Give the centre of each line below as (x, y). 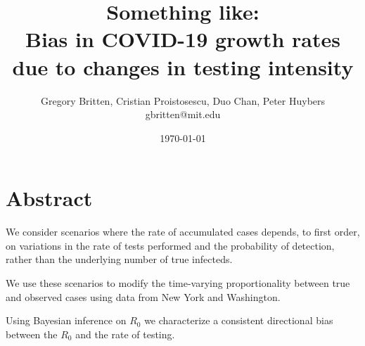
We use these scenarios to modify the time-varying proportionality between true (178, 283)
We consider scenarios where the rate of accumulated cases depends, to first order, (183, 232)
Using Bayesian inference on (66, 320)
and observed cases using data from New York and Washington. (143, 296)
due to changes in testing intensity (183, 66)
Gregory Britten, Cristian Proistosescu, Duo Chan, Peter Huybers (183, 100)
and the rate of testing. (125, 334)
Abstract (49, 198)
